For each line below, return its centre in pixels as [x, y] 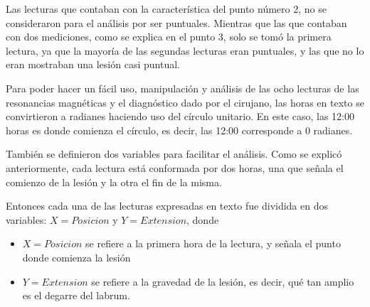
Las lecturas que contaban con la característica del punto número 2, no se [166, 9]
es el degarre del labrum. [76, 295]
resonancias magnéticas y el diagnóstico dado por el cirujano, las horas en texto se [185, 102]
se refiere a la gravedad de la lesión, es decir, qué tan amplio [223, 281]
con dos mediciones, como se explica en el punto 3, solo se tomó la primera [169, 37]
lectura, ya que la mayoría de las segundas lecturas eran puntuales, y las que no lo [185, 50]
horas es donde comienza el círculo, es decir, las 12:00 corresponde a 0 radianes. [179, 130]
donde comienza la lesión [76, 257]
